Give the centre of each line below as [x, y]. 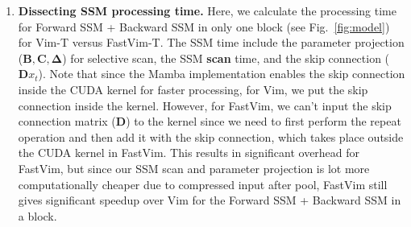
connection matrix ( [67, 121]
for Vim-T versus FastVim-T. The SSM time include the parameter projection [211, 42]
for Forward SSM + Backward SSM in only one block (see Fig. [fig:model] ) [204, 26]
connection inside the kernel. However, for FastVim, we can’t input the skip [205, 105]
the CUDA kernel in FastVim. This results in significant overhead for [189, 153]
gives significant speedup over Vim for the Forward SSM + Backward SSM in [210, 200]
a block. [37, 215]
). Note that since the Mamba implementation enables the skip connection [222, 74]
